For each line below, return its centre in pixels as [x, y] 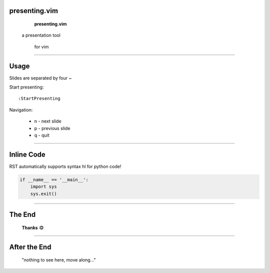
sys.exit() [43, 193]
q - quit [42, 135]
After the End [30, 247]
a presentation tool [41, 35]
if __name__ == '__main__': [54, 179]
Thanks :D [32, 227]
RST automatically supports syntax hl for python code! [65, 166]
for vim [41, 46]
